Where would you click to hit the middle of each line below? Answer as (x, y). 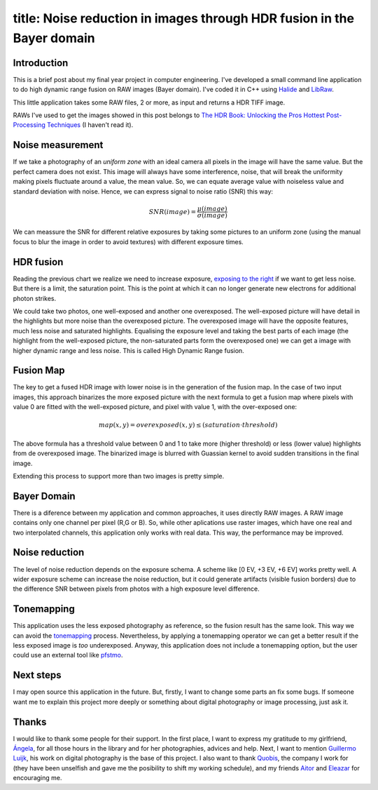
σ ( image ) (212, 215)
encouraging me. (37, 778)
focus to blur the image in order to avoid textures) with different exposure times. (128, 241)
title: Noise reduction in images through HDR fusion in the (184, 18)
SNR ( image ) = (173, 212)
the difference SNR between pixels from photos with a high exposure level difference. (136, 589)
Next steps (37, 675)
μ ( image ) (212, 208)
